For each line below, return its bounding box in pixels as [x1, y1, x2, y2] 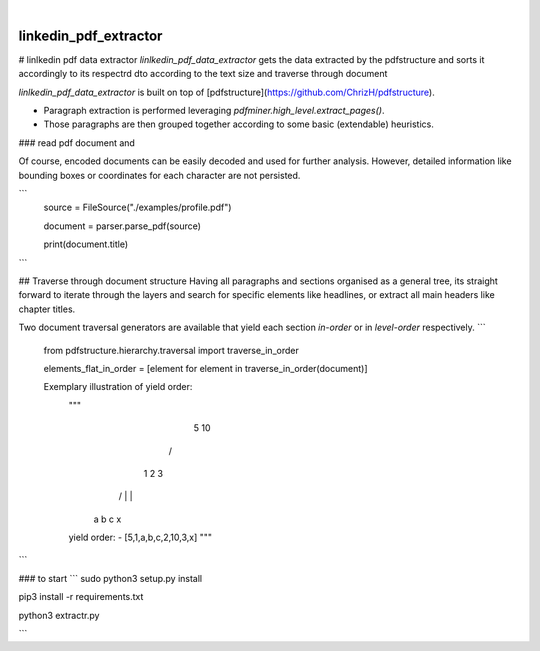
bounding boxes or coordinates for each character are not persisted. [18, 169, 301, 181]
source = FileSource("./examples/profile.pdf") [43, 201, 232, 214]
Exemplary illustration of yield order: [43, 381, 193, 393]
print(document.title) [43, 238, 129, 250]
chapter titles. [18, 303, 76, 315]
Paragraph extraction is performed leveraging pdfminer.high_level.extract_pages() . [43, 105, 385, 117]
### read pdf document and [18, 136, 135, 149]
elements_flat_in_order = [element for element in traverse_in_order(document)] [43, 362, 369, 374]
